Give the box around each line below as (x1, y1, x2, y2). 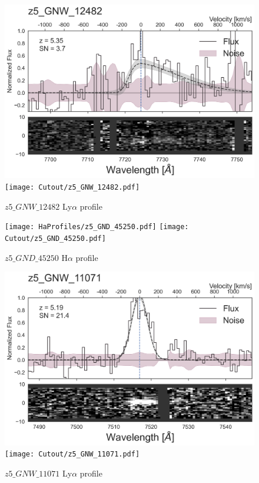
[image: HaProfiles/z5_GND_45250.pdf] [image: (5, 223, 189, 231)
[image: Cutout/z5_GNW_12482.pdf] (5, 183, 140, 191)
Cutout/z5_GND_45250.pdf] (5, 234, 106, 243)
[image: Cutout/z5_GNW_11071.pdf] (5, 450, 140, 459)
